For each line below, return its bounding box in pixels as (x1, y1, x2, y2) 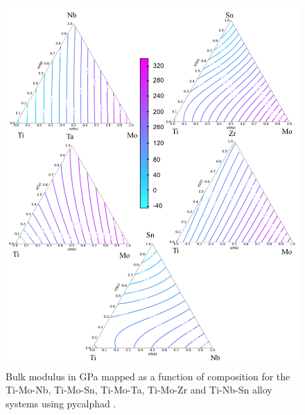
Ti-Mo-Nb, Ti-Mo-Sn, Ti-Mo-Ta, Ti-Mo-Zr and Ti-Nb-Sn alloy (6, 382, 272, 397)
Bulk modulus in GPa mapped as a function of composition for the (6, 369, 290, 383)
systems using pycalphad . (6, 396, 116, 410)
